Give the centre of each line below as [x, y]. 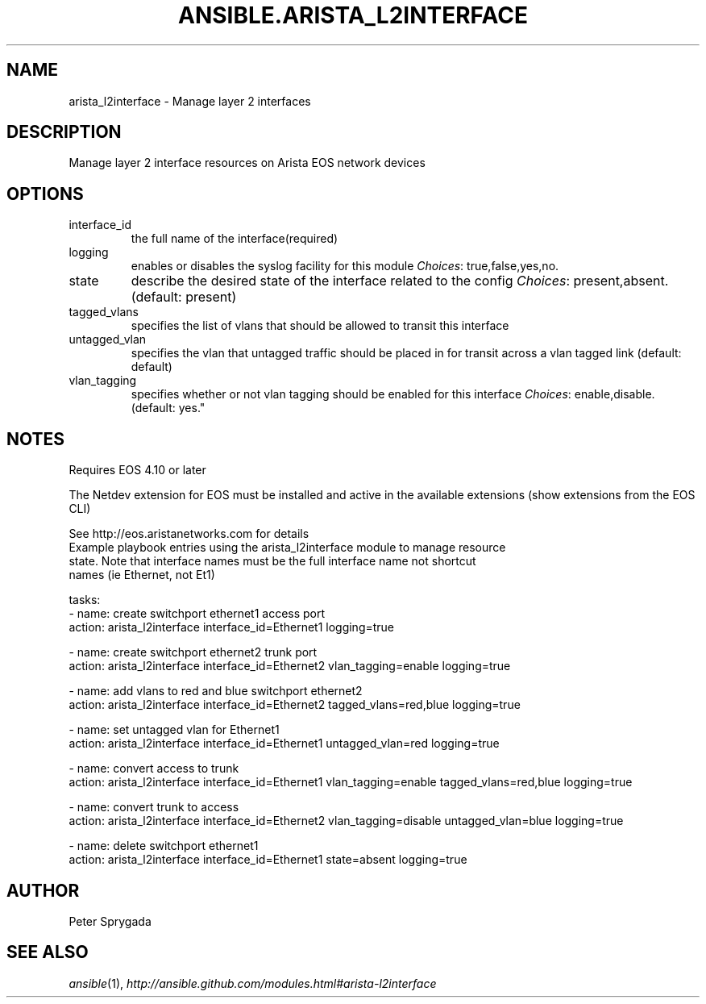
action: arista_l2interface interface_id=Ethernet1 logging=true [232, 627]
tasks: [85, 600]
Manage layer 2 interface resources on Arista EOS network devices [247, 163]
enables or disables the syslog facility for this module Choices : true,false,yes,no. [345, 266]
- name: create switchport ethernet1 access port [197, 614]
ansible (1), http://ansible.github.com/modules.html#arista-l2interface [253, 983]
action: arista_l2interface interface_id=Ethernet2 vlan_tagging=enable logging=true [290, 666]
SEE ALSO [48, 952]
